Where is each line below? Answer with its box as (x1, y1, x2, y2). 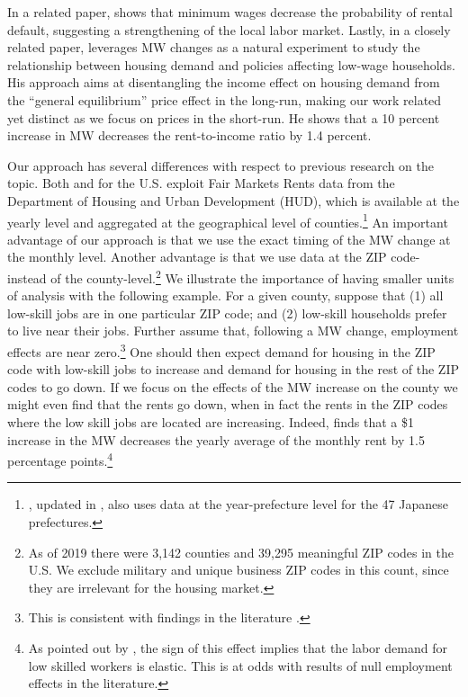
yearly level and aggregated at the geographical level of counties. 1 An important (7, 210, 448, 231)
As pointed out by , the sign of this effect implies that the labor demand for (28, 639, 447, 657)
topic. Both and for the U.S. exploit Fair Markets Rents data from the (7, 174, 395, 192)
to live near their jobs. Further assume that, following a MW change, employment (7, 321, 459, 340)
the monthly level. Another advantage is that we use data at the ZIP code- (7, 247, 420, 266)
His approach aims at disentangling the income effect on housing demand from (7, 73, 440, 92)
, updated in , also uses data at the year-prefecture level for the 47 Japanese (28, 495, 448, 514)
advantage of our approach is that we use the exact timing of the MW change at (7, 229, 451, 248)
